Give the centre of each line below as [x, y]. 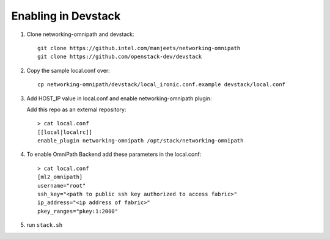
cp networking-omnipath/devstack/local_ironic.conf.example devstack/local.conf [162, 85]
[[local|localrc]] [65, 132]
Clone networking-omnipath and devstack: [80, 34]
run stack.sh [45, 225]
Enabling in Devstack [66, 16]
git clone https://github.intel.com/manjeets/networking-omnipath [139, 48]
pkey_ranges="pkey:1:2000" [78, 211]
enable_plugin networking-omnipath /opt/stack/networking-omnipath [141, 141]
